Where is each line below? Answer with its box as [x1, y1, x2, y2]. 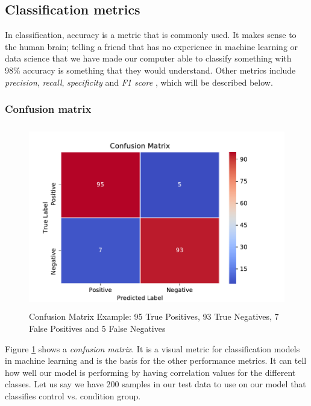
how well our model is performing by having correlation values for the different [5, 366, 296, 378]
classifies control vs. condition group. [5, 389, 141, 402]
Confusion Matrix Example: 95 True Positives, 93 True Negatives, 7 [29, 310, 279, 323]
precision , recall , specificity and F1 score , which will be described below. [5, 75, 273, 88]
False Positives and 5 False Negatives [29, 322, 166, 334]
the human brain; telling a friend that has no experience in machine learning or [5, 40, 298, 52]
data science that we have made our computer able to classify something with [5, 52, 292, 65]
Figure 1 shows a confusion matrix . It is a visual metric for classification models [5, 342, 300, 355]
